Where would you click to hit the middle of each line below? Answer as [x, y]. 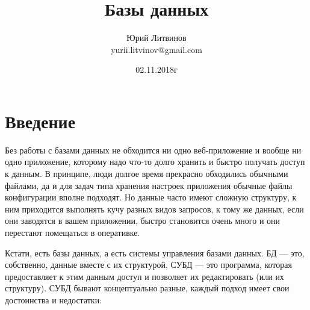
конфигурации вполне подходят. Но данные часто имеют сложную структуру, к [151, 197]
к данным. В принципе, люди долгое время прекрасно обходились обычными [147, 174]
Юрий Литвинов [157, 38]
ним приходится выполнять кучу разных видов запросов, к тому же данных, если [154, 209]
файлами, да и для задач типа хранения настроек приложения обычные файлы [149, 185]
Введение [40, 121]
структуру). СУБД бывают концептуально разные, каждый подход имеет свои [147, 288]
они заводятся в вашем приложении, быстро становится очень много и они [143, 221]
